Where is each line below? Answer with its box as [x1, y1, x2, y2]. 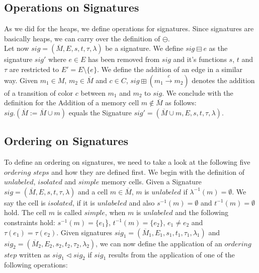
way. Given [4, 75, 38, 85]
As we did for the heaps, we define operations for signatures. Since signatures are [4, 23, 254, 34]
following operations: [4, 259, 68, 270]
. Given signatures [56, 227, 113, 237]
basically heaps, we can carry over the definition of [4, 33, 160, 43]
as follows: [165, 97, 197, 108]
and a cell [77, 186, 108, 196]
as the [209, 43, 228, 53]
